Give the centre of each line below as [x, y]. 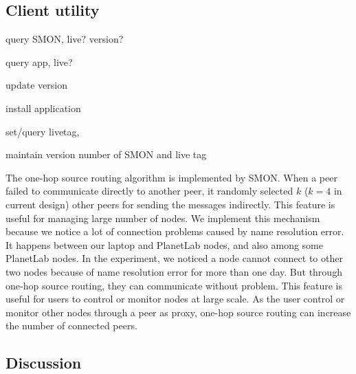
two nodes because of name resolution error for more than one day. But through [174, 271]
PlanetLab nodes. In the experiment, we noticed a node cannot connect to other [174, 258]
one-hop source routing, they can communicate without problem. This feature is [174, 285]
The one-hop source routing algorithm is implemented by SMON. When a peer [171, 177]
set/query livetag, [43, 131]
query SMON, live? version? [65, 39]
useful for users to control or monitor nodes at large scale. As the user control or [175, 299]
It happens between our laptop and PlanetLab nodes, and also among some [164, 244]
